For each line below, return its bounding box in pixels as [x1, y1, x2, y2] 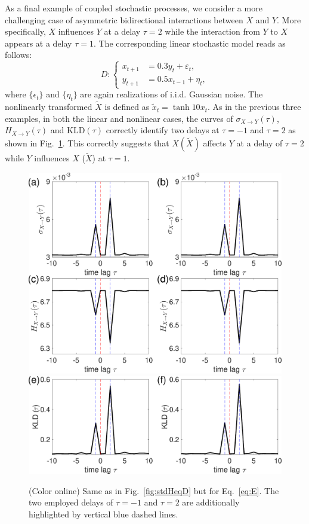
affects [203, 136, 227, 149]
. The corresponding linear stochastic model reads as [93, 36, 286, 49]
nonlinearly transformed [5, 100, 92, 113]
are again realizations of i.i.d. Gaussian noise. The [80, 88, 263, 100]
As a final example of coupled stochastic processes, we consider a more [5, 2, 262, 14]
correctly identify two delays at [106, 124, 220, 136]
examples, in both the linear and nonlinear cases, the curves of [5, 112, 233, 124]
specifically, [5, 25, 46, 38]
